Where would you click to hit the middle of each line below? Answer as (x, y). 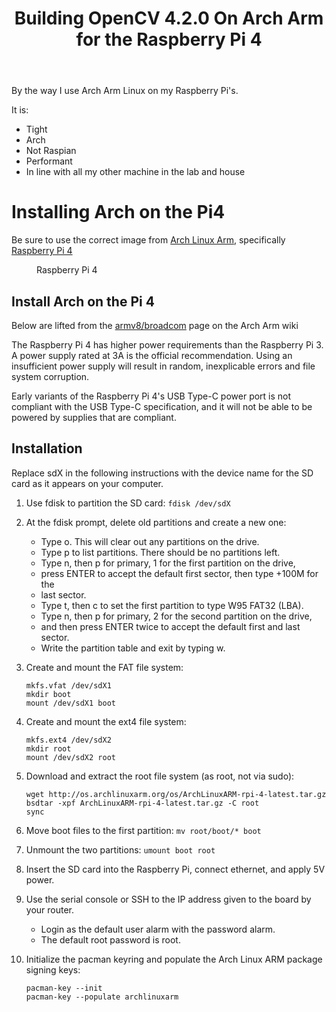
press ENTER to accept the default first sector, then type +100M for (179, 573)
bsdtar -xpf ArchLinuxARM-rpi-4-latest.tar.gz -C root (142, 803)
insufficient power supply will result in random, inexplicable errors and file (163, 366)
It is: (20, 110)
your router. (50, 909)
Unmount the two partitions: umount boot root (120, 849)
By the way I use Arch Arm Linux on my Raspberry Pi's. (125, 91)
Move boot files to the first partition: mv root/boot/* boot (143, 830)
